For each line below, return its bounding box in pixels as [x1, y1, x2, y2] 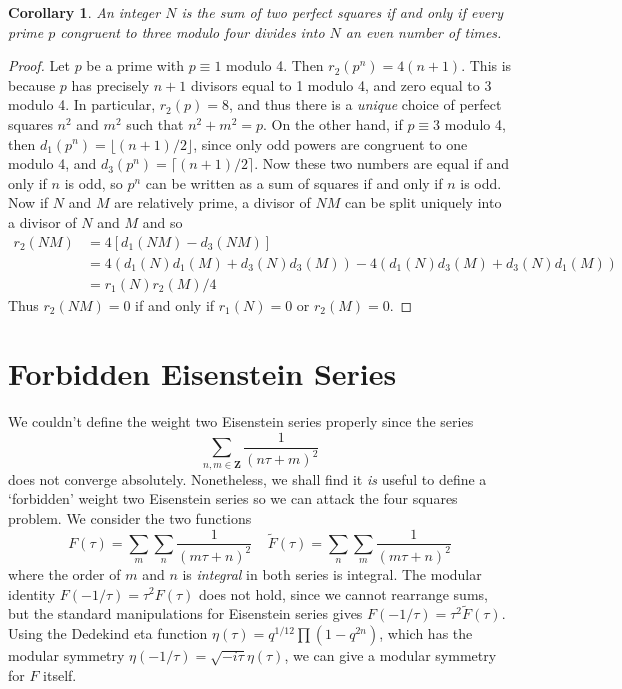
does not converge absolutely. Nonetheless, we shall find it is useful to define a [8, 468, 487, 489]
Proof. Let [8, 55, 70, 76]
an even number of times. [345, 21, 502, 42]
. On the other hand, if [263, 113, 403, 134]
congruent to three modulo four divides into [60, 21, 325, 42]
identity [8, 583, 56, 604]
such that [126, 113, 184, 134]
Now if [8, 192, 49, 213]
